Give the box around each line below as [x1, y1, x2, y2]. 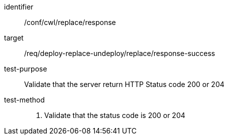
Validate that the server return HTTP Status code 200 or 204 [24, 80, 224, 88]
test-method [4, 95, 45, 104]
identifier [4, 2, 34, 11]
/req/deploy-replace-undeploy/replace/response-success [24, 49, 215, 57]
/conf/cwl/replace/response [24, 18, 116, 26]
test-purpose [4, 64, 47, 73]
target [4, 33, 24, 42]
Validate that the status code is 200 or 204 [44, 111, 185, 119]
